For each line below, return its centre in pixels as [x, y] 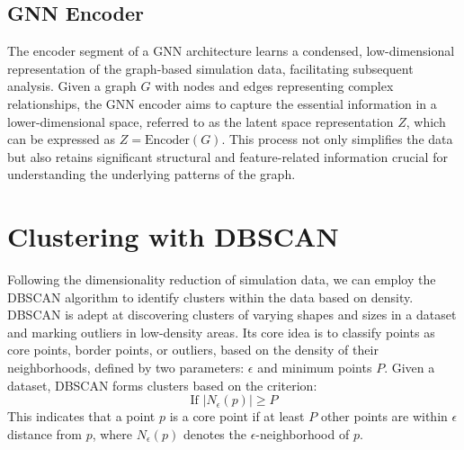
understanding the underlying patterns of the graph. [152, 174]
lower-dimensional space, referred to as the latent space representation [201, 121]
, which [426, 121]
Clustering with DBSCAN [173, 236]
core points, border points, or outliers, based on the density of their [193, 350]
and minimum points [315, 368]
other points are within [384, 416]
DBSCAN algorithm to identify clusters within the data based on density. [210, 297]
